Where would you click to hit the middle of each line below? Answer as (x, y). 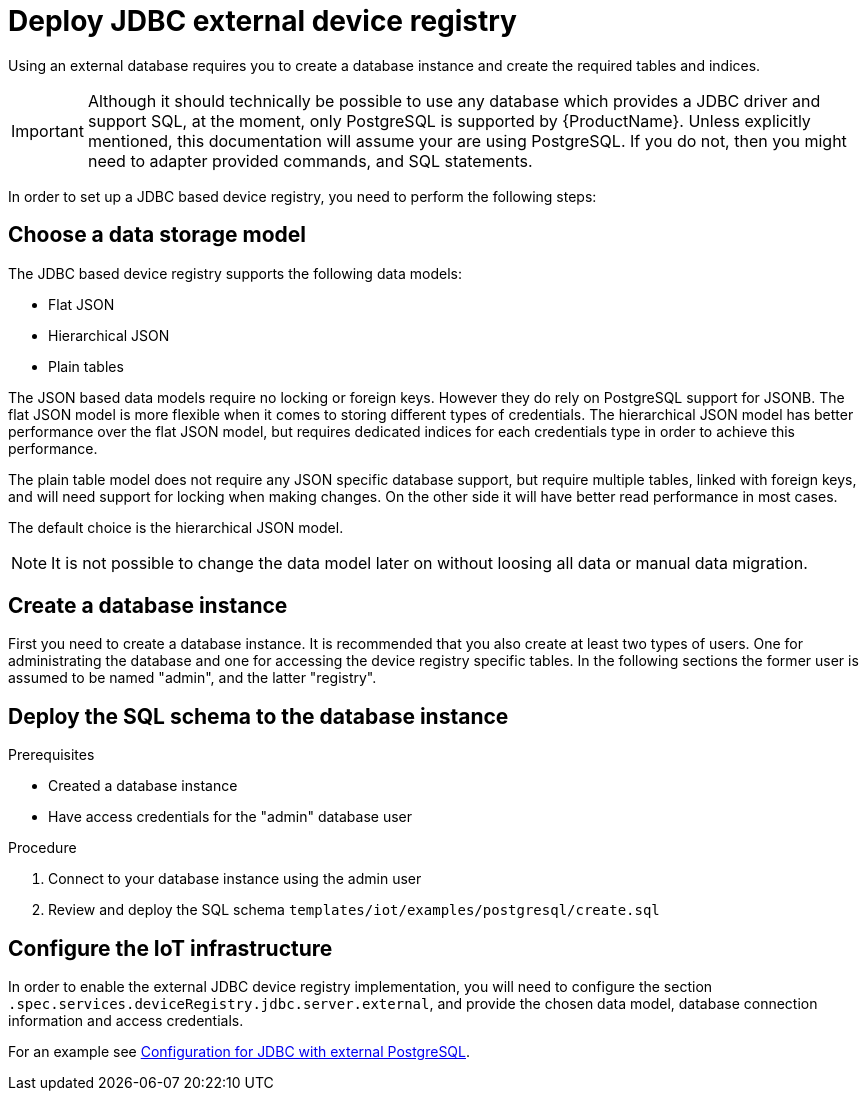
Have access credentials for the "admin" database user (230, 817)
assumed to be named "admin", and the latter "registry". (192, 678)
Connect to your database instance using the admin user (235, 879)
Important (47, 130)
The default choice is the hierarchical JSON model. (176, 527)
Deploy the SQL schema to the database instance (258, 716)
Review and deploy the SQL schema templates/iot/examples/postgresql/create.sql (354, 910)
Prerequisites (51, 755)
